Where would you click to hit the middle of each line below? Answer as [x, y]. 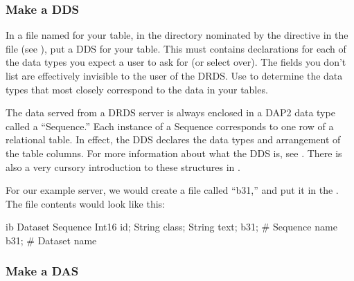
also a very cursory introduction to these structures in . [123, 166]
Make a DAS [42, 271]
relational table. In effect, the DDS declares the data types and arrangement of [173, 139]
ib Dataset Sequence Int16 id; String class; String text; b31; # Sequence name [171, 227]
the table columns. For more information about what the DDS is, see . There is [174, 153]
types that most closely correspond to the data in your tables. [137, 89]
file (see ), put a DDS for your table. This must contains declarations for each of [176, 48]
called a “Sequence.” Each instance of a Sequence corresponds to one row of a [170, 126]
